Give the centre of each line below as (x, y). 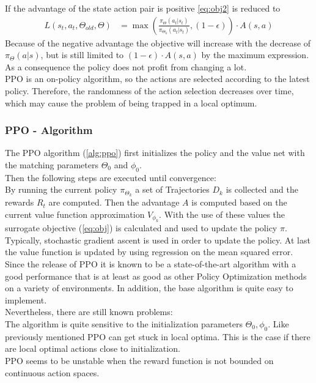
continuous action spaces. (52, 372)
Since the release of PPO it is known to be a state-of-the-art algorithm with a (151, 264)
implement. (26, 299)
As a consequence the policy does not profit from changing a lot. (126, 66)
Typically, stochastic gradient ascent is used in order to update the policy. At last (158, 240)
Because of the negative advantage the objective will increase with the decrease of (158, 43)
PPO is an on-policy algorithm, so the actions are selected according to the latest (157, 79)
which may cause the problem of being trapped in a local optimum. (131, 102)
